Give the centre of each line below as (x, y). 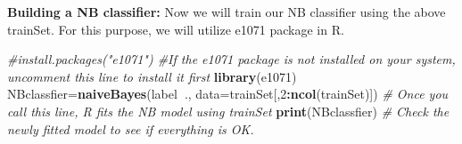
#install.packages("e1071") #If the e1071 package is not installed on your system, (231, 59)
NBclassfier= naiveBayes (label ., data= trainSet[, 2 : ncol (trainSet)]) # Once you (228, 94)
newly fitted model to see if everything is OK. (131, 128)
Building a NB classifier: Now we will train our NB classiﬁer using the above (227, 12)
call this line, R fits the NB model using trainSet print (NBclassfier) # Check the (228, 111)
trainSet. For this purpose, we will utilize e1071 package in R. (176, 29)
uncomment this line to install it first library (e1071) (152, 76)
